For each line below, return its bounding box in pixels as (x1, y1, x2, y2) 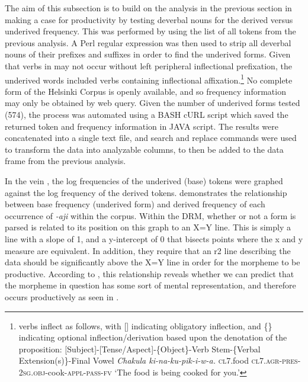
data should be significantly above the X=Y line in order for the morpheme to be (5, 256, 300, 268)
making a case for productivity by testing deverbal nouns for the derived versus (5, 13, 293, 25)
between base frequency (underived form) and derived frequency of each (5, 198, 265, 210)
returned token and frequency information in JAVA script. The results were (5, 120, 278, 132)
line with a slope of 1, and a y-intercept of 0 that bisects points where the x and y (5, 232, 303, 245)
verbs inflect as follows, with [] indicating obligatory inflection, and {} (18, 319, 272, 332)
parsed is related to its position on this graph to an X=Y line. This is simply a (5, 221, 291, 233)
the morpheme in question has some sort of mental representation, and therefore (5, 279, 296, 291)
